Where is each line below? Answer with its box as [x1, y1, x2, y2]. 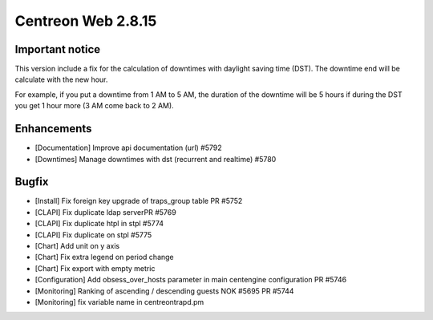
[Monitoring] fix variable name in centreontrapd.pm [34, 297, 204, 306]
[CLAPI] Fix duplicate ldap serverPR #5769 [34, 207, 176, 217]
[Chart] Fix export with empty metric [34, 263, 156, 273]
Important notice [14, 43, 101, 56]
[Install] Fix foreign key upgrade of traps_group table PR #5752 [34, 196, 243, 206]
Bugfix [14, 175, 49, 188]
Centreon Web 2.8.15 [14, 12, 157, 30]
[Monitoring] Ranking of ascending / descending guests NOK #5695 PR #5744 [34, 286, 294, 296]
